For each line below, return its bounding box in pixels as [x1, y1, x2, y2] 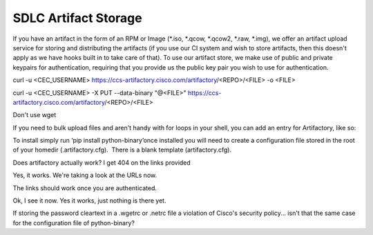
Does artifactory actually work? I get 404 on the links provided [12, 159, 191, 167]
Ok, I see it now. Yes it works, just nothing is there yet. [12, 196, 166, 205]
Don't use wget [12, 111, 57, 119]
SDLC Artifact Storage [12, 10, 142, 25]
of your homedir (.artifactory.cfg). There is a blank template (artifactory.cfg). [12, 145, 231, 154]
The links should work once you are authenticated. [12, 183, 157, 192]
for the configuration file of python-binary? [12, 218, 135, 227]
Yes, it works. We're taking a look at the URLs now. [12, 171, 157, 179]
